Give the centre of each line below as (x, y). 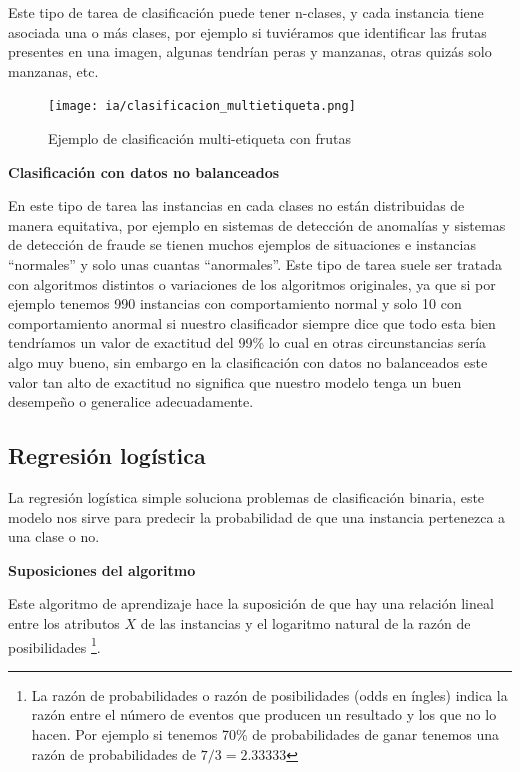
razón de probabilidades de (114, 753)
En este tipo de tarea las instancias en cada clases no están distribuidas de (236, 205)
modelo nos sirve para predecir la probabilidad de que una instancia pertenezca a (257, 516)
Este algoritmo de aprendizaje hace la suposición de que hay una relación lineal (251, 603)
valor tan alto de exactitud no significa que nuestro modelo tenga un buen (235, 381)
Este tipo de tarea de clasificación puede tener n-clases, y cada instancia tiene (246, 12)
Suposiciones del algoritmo (102, 569)
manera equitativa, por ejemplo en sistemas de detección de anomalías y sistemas (257, 224)
